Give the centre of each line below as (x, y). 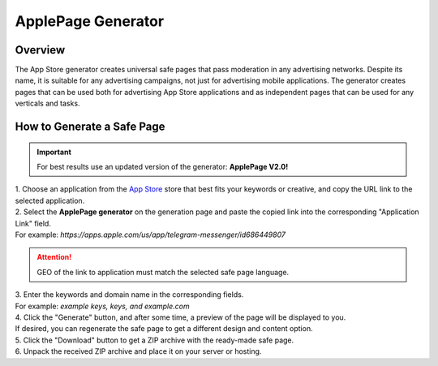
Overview (40, 50)
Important (54, 152)
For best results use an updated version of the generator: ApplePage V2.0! (163, 167)
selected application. (50, 200)
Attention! (54, 257)
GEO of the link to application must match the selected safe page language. (163, 272)
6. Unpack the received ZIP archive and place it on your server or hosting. (138, 351)
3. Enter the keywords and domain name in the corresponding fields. (129, 295)
